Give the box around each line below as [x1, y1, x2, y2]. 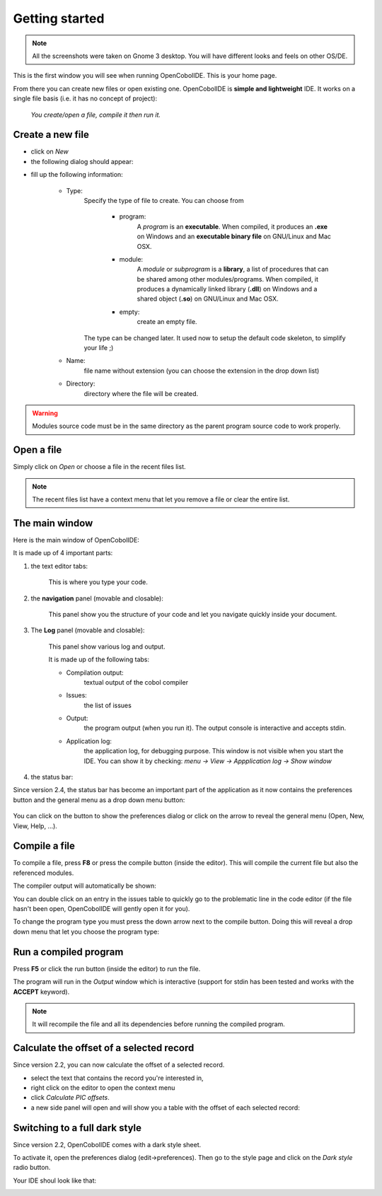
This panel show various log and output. [48, 642, 166, 651]
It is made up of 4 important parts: [13, 549, 113, 557]
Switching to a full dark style [13, 1122, 141, 1134]
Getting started [13, 11, 105, 26]
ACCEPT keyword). [13, 987, 70, 996]
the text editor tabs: [30, 562, 88, 570]
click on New [30, 147, 69, 156]
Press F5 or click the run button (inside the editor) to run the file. [13, 964, 201, 973]
